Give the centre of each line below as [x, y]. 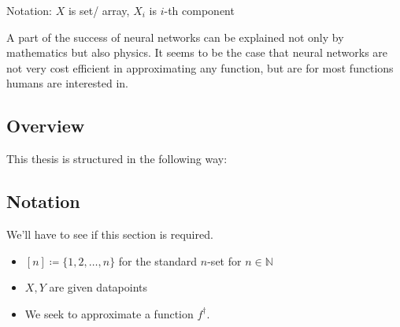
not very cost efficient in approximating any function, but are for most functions [200, 67]
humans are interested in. [68, 83]
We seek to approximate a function [109, 313]
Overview [46, 126]
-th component [199, 10]
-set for [224, 260]
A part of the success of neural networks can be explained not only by [175, 37]
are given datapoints [98, 287]
